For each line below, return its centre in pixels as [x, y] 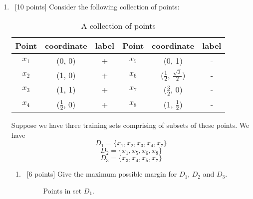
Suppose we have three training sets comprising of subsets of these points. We [130, 125]
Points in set [62, 190]
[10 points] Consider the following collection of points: [97, 6]
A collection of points [118, 25]
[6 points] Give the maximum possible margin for [102, 174]
